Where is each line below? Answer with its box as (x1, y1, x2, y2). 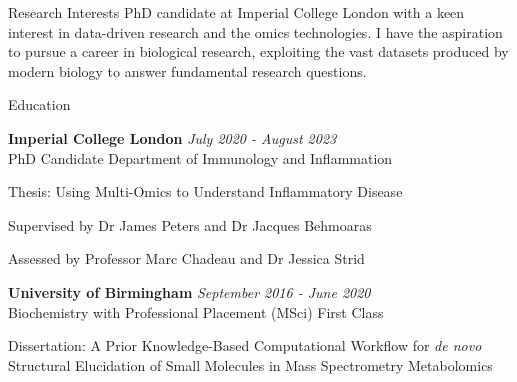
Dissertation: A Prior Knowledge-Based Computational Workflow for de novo (8, 335, 482, 356)
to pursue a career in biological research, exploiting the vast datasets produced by (8, 41, 509, 62)
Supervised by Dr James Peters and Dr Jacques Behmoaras (8, 214, 372, 235)
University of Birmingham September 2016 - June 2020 (8, 281, 371, 302)
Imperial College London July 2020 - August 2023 (8, 127, 337, 148)
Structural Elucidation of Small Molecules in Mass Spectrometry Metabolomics (8, 354, 493, 375)
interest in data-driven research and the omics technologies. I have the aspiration (8, 21, 503, 42)
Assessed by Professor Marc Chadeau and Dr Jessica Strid (8, 248, 365, 269)
